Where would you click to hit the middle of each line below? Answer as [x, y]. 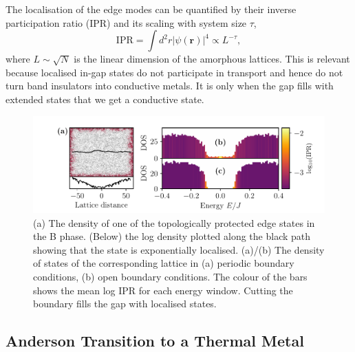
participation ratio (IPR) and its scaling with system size [126, 22]
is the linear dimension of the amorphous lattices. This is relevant [212, 59]
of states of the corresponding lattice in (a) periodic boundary [164, 263]
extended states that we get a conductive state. [105, 99]
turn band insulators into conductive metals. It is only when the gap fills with [170, 86]
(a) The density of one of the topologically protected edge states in [174, 222]
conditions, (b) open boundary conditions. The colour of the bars [170, 276]
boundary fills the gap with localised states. [125, 304]
